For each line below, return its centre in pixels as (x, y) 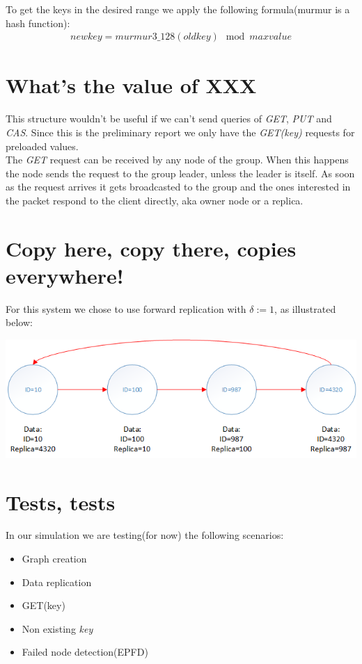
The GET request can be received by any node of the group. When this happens (177, 160)
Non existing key (57, 628)
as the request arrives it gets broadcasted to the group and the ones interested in (178, 187)
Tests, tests (61, 502)
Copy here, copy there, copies (151, 248)
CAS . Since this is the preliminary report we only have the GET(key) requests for (180, 132)
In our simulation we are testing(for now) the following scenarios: (145, 535)
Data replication (57, 582)
